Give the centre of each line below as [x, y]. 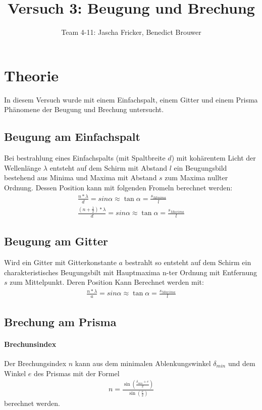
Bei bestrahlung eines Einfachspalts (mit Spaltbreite [85, 158]
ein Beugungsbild [200, 167]
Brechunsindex [30, 344]
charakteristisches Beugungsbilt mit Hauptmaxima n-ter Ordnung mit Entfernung [131, 272]
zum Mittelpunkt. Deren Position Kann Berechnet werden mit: [107, 282]
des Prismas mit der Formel [77, 373]
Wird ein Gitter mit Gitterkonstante [60, 262]
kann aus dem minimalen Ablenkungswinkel [143, 363]
